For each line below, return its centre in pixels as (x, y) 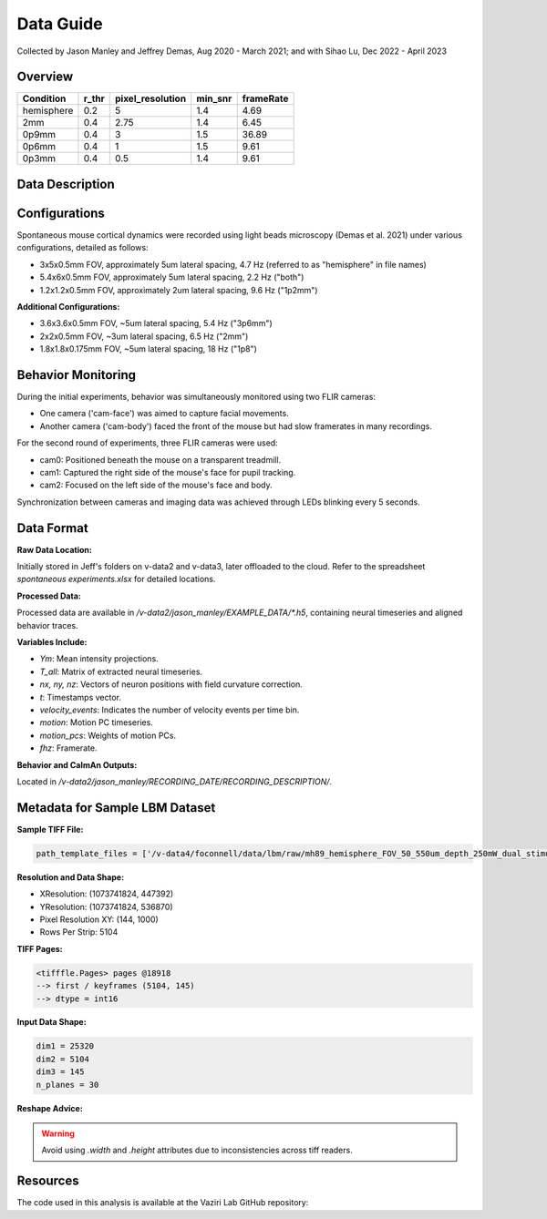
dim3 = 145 (60, 1072)
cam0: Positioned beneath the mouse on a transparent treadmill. (160, 459)
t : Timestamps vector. (81, 697)
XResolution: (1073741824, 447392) (107, 894)
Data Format (52, 528)
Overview (45, 77)
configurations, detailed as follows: (83, 248)
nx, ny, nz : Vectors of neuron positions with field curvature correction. (171, 684)
